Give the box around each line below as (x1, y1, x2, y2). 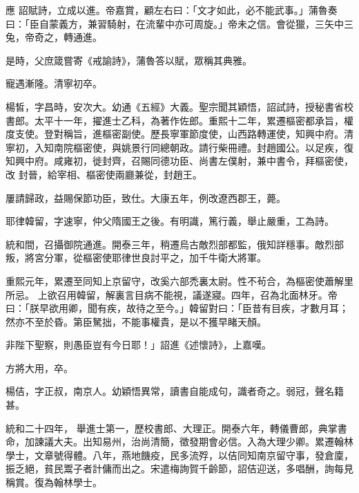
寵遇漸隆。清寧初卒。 (6, 76, 102, 91)
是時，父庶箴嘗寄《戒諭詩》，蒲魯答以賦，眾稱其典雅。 (6, 53, 252, 67)
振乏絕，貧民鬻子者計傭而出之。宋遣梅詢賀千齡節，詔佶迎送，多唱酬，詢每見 (6, 461, 353, 476)
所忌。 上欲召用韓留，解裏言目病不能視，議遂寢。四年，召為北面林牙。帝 (6, 287, 338, 301)
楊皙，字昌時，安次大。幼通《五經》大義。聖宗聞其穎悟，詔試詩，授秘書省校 (6, 99, 353, 113)
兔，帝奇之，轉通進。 (6, 30, 102, 44)
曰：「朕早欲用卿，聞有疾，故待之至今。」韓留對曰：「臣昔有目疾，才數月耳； (6, 301, 349, 315)
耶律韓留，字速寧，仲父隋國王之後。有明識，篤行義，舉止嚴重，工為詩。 (6, 214, 334, 228)
